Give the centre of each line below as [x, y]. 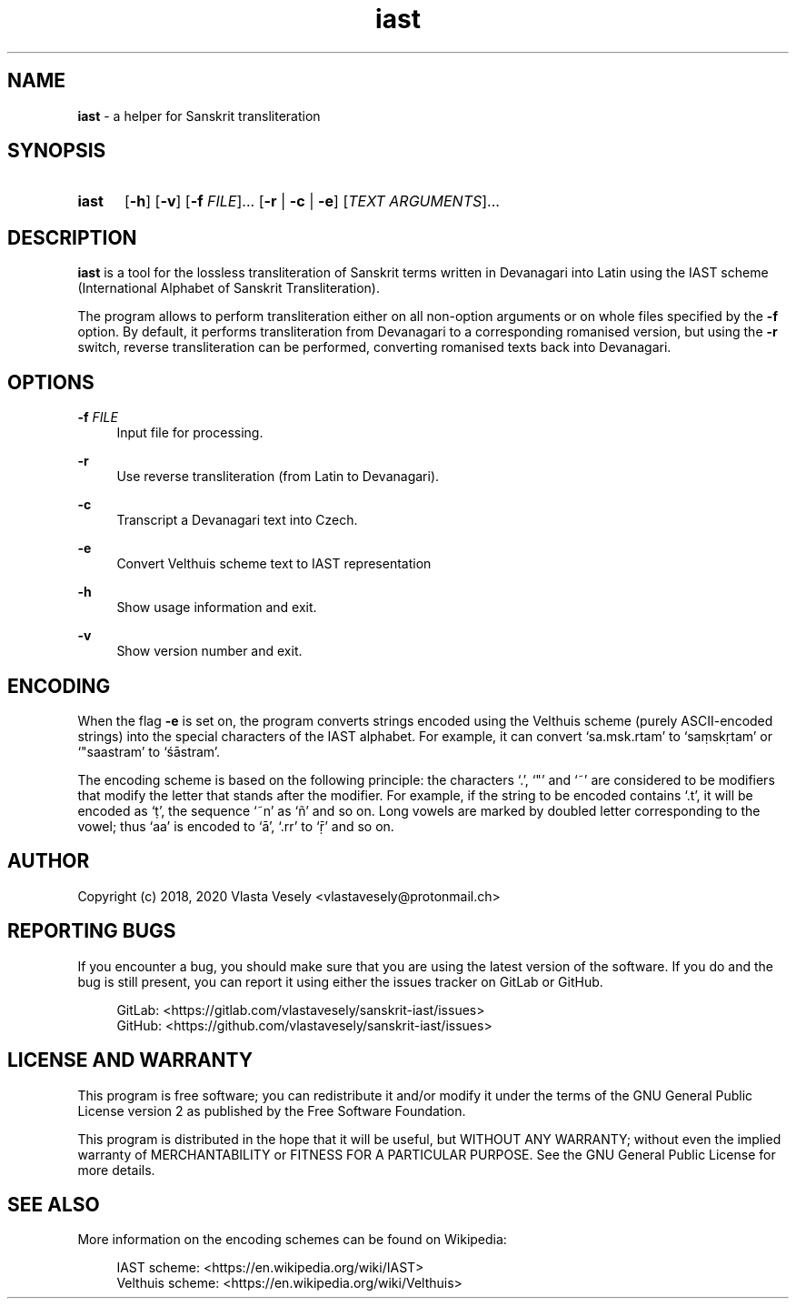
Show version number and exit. [209, 651]
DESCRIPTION [72, 237]
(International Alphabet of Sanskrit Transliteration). [229, 288]
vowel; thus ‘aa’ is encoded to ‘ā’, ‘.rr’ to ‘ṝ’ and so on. [236, 826]
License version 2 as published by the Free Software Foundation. [272, 1110]
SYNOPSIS [57, 151]
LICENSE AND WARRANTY [130, 1060]
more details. [116, 1170]
